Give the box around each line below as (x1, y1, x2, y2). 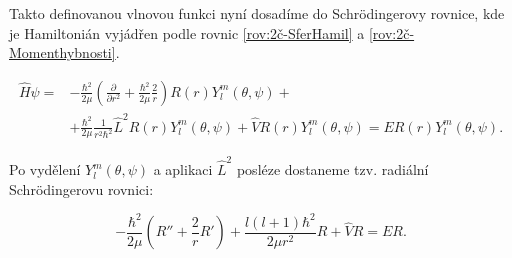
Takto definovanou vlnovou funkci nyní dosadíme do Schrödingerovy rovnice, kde (9, 3, 505, 23)
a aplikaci (153, 159, 213, 180)
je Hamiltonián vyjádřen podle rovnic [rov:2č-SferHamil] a (9, 22, 365, 43)
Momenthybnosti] (9, 42, 116, 63)
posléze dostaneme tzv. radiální (236, 159, 429, 180)
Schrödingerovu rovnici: (9, 178, 154, 199)
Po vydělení (9, 159, 81, 180)
